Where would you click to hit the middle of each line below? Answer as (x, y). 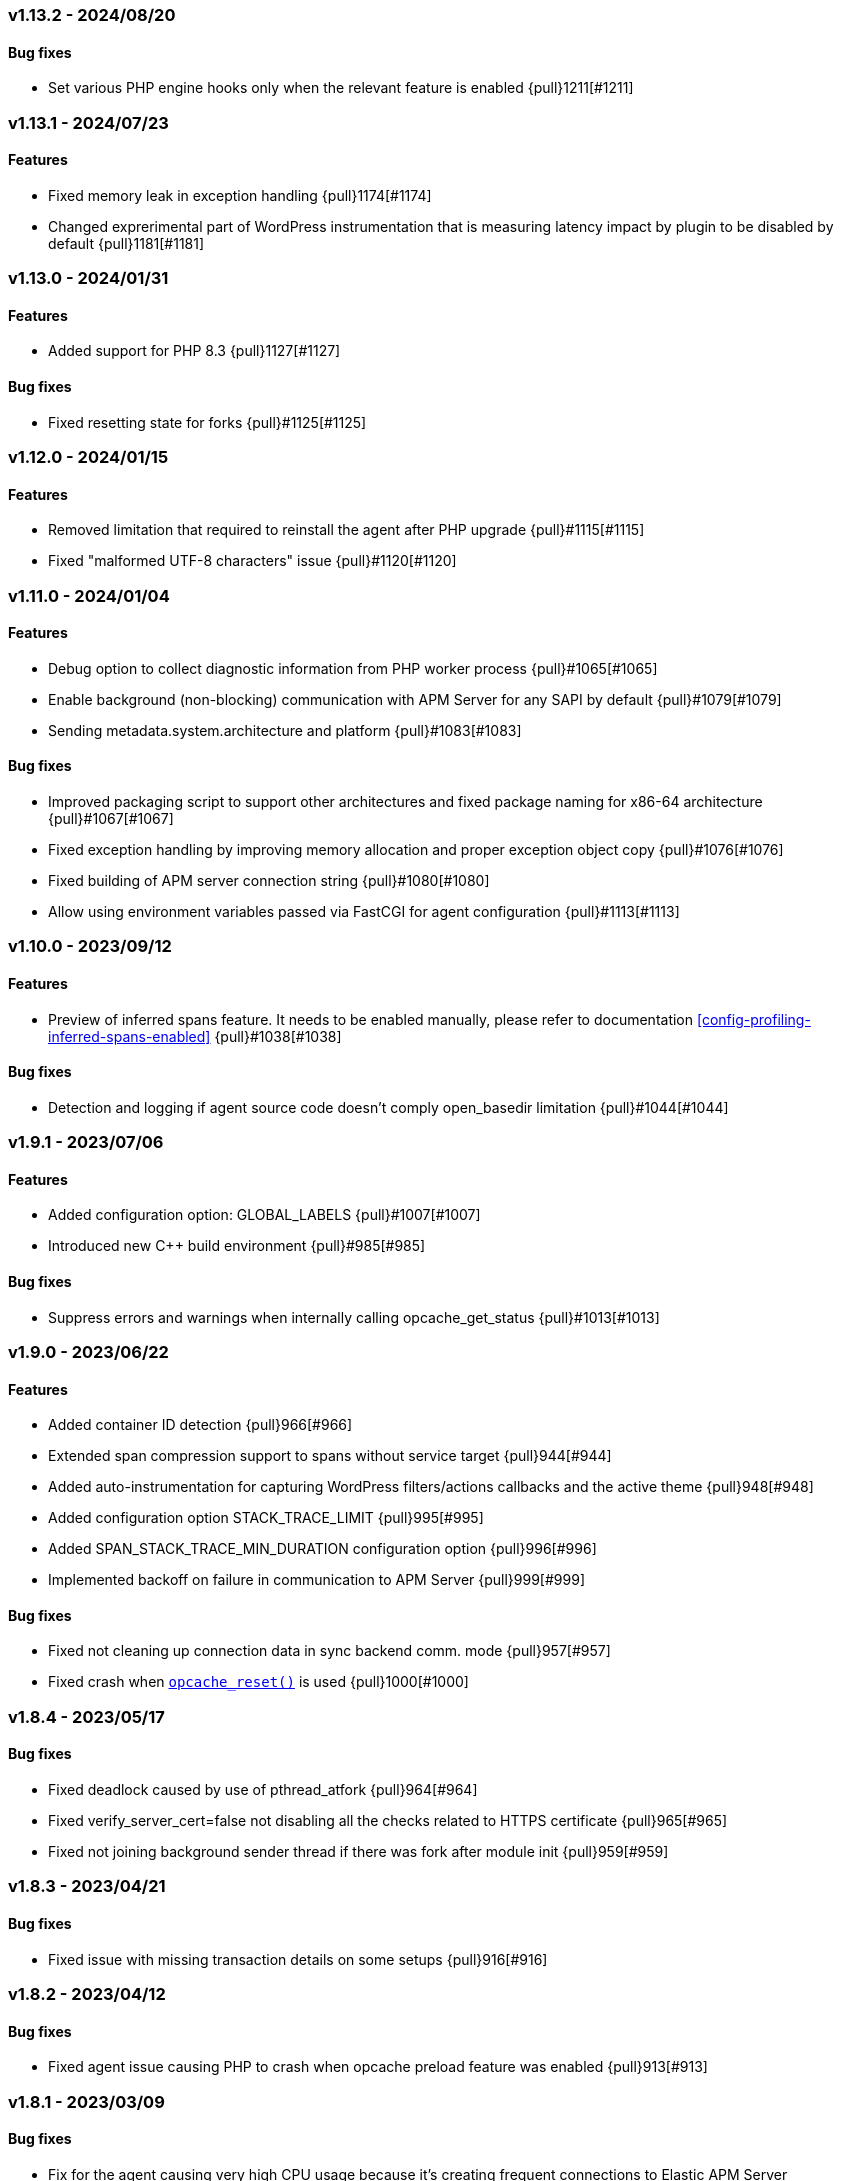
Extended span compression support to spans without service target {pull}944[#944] (330, 1456)
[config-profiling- (753, 1019)
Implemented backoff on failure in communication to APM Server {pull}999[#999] (316, 1580)
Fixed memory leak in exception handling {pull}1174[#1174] (240, 195)
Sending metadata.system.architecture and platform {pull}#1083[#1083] (285, 730)
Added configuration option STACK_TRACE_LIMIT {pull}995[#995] (266, 1518)
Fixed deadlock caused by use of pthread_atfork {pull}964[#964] (263, 1790)
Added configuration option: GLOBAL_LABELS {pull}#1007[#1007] (264, 1215)
